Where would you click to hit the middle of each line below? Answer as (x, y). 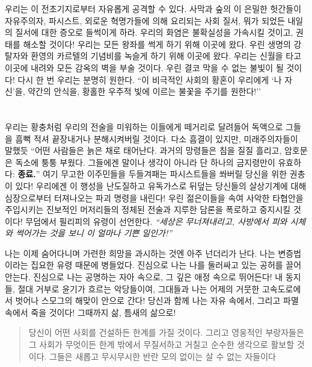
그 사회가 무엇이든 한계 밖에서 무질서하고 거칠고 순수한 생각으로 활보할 (161, 344)
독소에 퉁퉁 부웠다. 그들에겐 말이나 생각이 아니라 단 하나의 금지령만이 (145, 162)
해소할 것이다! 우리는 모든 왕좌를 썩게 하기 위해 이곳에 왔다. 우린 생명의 (157, 44)
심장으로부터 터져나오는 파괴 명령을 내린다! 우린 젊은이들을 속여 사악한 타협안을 (154, 197)
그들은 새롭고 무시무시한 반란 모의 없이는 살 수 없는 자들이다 (163, 356)
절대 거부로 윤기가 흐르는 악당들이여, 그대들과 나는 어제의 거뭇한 (139, 288)
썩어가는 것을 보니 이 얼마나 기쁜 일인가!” (94, 233)
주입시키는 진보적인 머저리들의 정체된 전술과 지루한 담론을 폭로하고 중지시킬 (148, 209)
